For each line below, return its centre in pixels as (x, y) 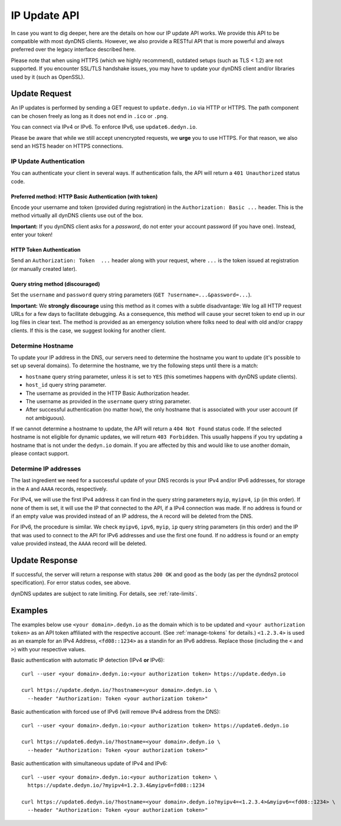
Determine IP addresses (46, 468)
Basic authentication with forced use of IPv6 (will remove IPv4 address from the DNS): (116, 712)
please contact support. (40, 453)
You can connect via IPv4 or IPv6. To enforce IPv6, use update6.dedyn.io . (104, 127)
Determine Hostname (42, 345)
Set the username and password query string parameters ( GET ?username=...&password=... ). (131, 295)
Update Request (41, 94)
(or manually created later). (44, 269)
